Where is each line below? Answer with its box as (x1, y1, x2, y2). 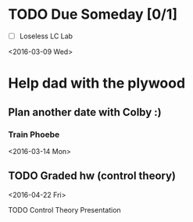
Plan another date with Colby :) (8, 106, 162, 119)
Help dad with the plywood (8, 74, 186, 92)
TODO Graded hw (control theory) (8, 170, 176, 183)
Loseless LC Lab (19, 31, 73, 41)
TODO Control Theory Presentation (8, 205, 121, 214)
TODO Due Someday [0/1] (8, 5, 178, 23)
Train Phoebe (8, 129, 60, 140)
